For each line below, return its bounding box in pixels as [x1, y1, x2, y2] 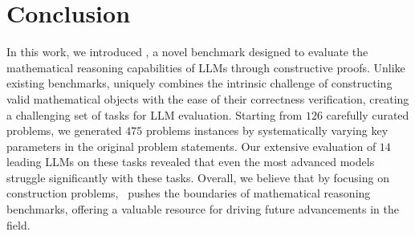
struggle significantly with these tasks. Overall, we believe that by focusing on [6, 169, 389, 185]
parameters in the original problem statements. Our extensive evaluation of [6, 137, 376, 154]
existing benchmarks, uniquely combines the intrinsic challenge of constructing [6, 75, 393, 92]
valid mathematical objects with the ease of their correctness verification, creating [6, 90, 409, 107]
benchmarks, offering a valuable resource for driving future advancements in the [6, 201, 399, 218]
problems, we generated [6, 122, 122, 139]
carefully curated [326, 106, 409, 123]
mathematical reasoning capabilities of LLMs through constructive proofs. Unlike [6, 59, 405, 75]
